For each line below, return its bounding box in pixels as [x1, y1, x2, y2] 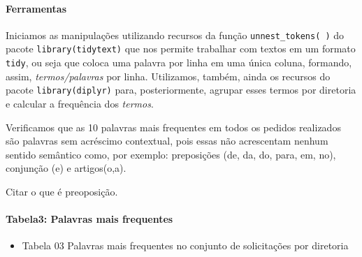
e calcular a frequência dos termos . [6, 96, 154, 111]
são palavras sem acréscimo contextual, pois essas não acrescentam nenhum [6, 133, 328, 148]
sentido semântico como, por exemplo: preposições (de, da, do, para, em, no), [6, 147, 336, 161]
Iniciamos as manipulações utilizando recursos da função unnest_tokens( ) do [6, 27, 345, 42]
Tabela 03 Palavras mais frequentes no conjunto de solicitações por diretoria [22, 238, 349, 253]
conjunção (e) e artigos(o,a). [6, 161, 126, 175]
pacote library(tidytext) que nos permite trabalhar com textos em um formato [6, 41, 356, 56]
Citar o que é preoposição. [6, 184, 118, 198]
